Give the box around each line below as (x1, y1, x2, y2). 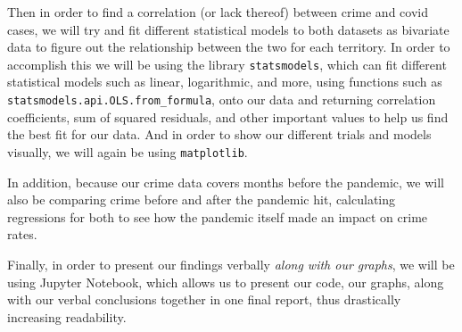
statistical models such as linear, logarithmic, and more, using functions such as (7, 72, 442, 91)
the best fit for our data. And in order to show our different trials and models (7, 125, 432, 144)
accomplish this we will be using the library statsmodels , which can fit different (7, 54, 447, 73)
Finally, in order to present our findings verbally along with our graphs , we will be (7, 254, 455, 273)
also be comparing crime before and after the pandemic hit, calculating (7, 190, 396, 209)
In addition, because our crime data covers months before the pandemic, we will (7, 172, 444, 191)
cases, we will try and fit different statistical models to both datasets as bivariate (7, 20, 450, 38)
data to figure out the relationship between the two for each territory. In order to (7, 37, 450, 56)
